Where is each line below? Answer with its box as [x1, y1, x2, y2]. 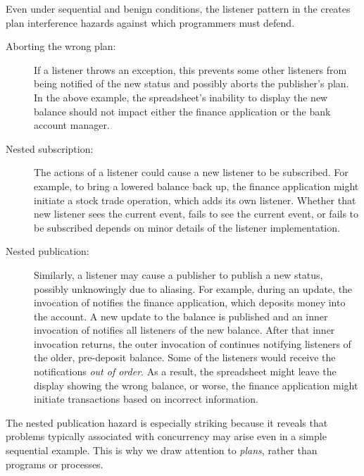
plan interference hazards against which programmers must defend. [6, 15, 295, 30]
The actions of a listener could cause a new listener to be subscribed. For [34, 165, 349, 180]
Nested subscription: [6, 141, 94, 156]
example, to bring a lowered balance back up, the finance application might [34, 178, 359, 193]
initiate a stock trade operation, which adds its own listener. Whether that [34, 192, 356, 207]
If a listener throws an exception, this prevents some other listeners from [34, 62, 347, 77]
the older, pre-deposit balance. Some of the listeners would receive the [34, 350, 336, 365]
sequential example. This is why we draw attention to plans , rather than [6, 443, 318, 458]
